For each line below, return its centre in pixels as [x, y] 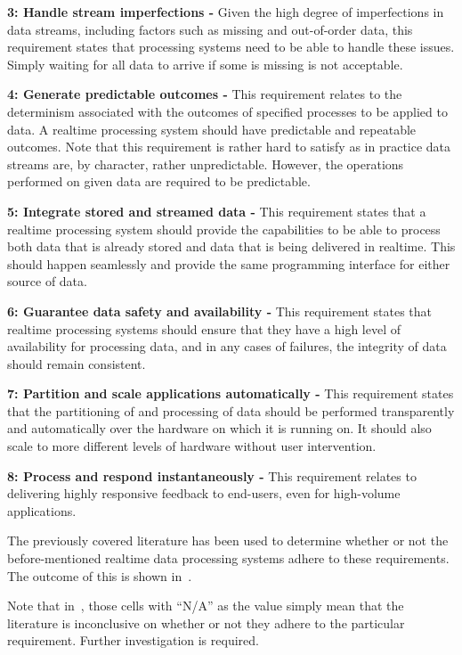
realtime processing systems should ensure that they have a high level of [204, 328]
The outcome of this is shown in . [100, 575]
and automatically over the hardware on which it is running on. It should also [219, 428]
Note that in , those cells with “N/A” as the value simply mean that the [206, 606]
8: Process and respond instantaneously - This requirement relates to [212, 475]
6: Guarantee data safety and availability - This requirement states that [219, 311]
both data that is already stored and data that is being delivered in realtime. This [231, 246]
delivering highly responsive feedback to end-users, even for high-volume [204, 493]
